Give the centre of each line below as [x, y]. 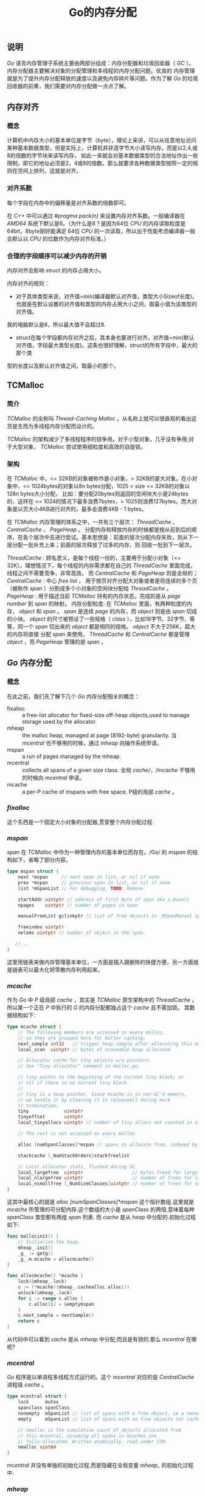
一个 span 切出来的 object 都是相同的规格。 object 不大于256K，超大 [109, 626]
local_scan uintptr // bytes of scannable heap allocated [94, 1049]
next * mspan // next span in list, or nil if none [89, 877]
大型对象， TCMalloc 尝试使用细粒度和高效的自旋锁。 [79, 446]
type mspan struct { [33, 872]
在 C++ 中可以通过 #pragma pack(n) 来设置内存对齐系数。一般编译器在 [96, 216]
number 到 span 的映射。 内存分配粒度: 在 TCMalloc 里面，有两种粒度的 [97, 603]
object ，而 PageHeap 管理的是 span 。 [57, 641]
